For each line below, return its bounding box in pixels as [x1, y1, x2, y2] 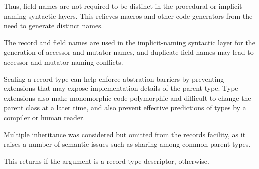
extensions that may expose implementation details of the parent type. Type [4, 83, 238, 93]
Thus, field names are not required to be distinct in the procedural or [4, 1, 217, 11]
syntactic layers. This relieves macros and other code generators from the [28, 10, 253, 21]
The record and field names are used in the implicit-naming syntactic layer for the [4, 37, 255, 47]
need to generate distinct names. [4, 20, 103, 31]
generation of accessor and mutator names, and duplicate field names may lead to [4, 47, 254, 57]
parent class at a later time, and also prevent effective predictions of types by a [4, 102, 246, 113]
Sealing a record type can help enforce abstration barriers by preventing [4, 73, 224, 84]
